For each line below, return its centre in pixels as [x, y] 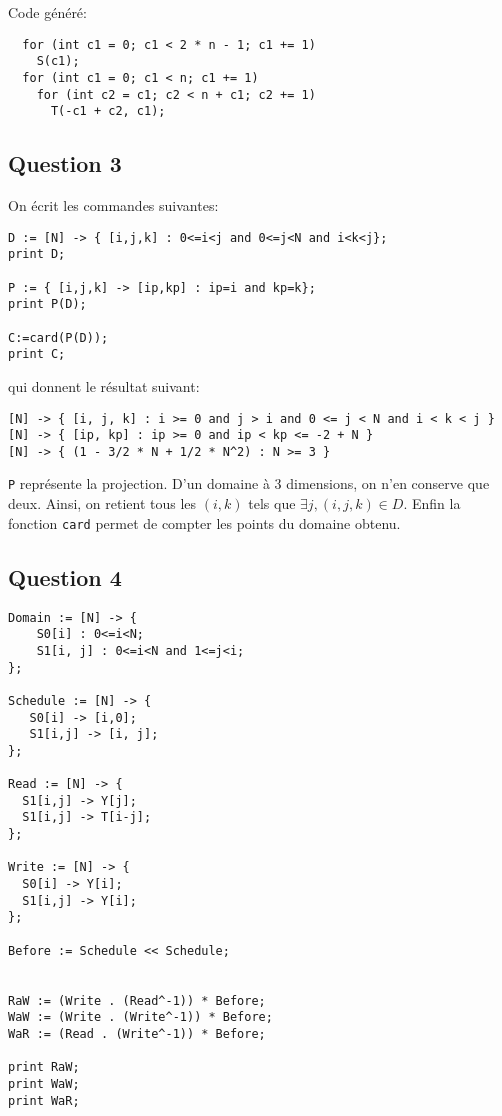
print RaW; [44, 1067]
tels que [272, 503]
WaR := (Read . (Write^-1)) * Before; [137, 1034]
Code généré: [47, 12]
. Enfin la [432, 503]
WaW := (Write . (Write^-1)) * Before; [140, 1017]
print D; [37, 254]
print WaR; [44, 1100]
